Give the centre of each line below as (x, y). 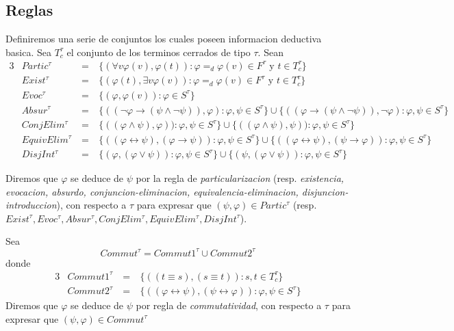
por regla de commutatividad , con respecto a (229, 305)
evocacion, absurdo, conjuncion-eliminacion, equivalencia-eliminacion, (152, 191)
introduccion (31, 205)
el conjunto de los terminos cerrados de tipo (159, 52)
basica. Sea (28, 52)
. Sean (270, 52)
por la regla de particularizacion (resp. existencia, (240, 178)
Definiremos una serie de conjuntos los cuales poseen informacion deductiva (164, 39)
